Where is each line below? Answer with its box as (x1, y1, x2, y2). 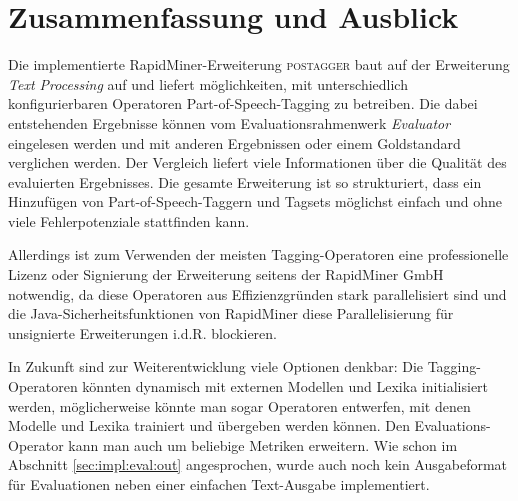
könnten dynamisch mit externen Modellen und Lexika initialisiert (82, 376, 489, 397)
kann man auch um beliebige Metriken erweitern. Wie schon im (68, 434, 458, 455)
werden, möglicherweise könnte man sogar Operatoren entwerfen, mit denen (8, 395, 471, 416)
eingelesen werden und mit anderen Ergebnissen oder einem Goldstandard (8, 132, 461, 153)
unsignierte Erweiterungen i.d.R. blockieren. (8, 322, 277, 343)
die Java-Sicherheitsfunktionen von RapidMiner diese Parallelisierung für (8, 303, 454, 324)
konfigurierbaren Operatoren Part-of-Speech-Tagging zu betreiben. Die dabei (8, 93, 478, 114)
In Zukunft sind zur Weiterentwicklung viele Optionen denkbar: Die (8, 356, 424, 377)
